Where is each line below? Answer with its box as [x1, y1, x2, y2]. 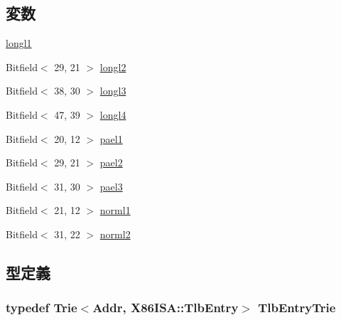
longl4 [99, 107, 126, 122]
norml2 [99, 226, 131, 241]
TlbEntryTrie [258, 299, 336, 316]
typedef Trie [6, 299, 77, 316]
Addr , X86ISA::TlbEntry [92, 299, 239, 316]
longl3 [99, 83, 126, 98]
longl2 [99, 59, 126, 74]
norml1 [99, 203, 131, 218]
